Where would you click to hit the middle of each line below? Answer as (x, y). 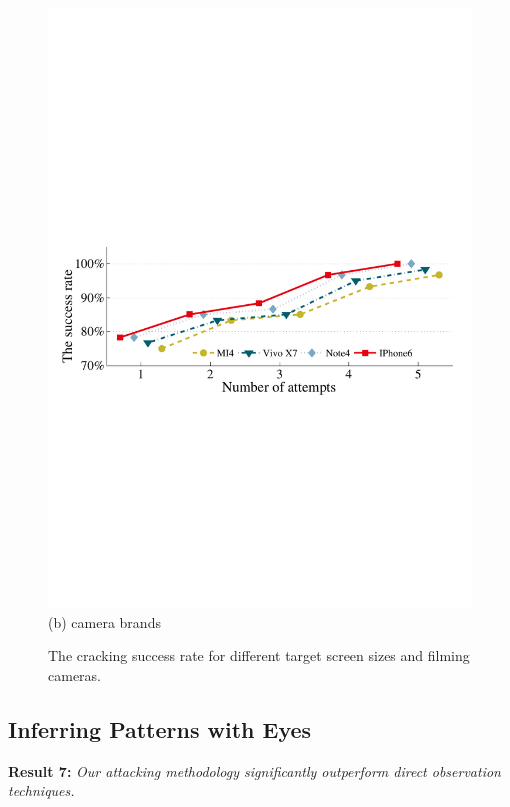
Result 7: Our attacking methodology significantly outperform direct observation (254, 770)
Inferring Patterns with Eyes (160, 728)
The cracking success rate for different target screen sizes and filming (259, 655)
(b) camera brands (104, 621)
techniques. (41, 790)
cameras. (74, 674)
